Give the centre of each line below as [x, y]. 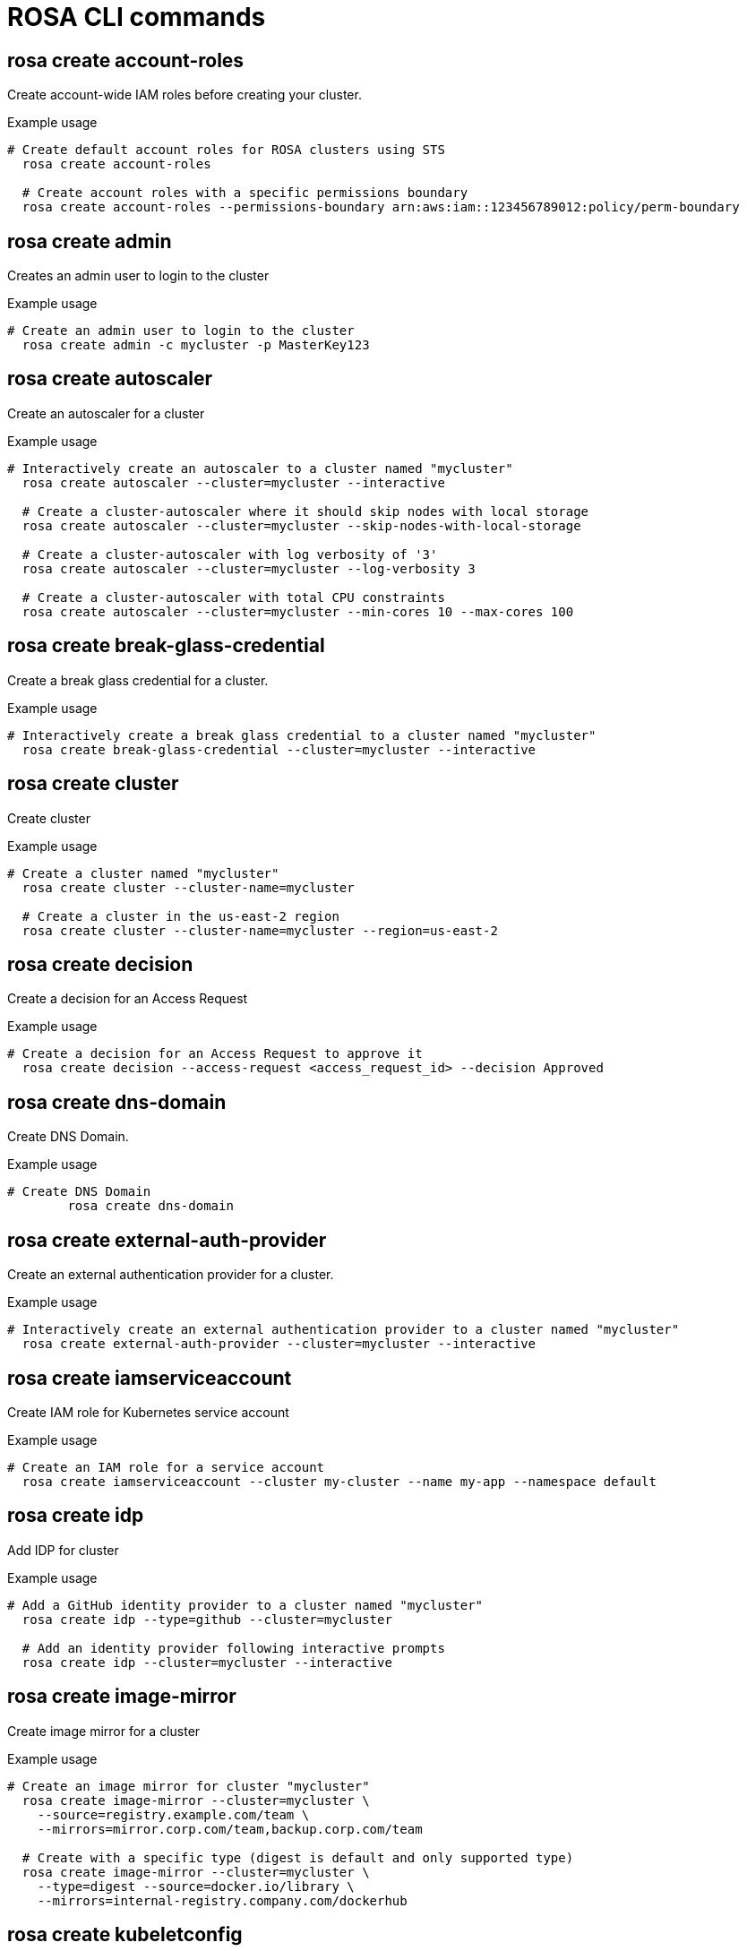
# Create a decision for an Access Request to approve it [215, 1054]
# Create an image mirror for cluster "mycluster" [189, 1786]
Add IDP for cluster [63, 1550]
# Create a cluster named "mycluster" [143, 873]
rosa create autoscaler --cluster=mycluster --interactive [233, 482]
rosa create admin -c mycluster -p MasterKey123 [196, 345]
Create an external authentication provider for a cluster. [171, 1275]
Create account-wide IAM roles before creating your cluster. [185, 95]
